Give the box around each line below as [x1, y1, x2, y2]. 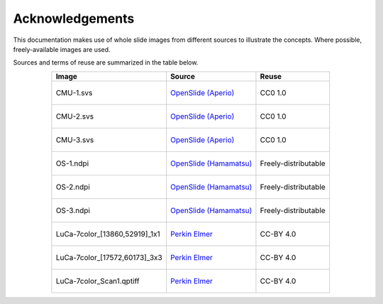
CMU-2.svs [55, 111, 94, 121]
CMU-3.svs [55, 135, 94, 145]
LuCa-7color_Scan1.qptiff [55, 276, 140, 286]
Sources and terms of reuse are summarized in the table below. [13, 58, 199, 67]
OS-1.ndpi [55, 158, 89, 168]
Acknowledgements [13, 11, 135, 26]
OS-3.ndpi [55, 205, 90, 215]
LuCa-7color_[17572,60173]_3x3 [55, 252, 162, 262]
